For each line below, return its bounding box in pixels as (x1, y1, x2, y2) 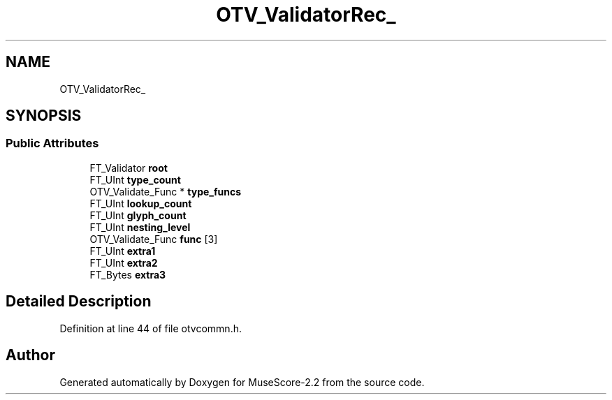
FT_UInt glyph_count (89, 209, 187, 221)
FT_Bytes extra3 (89, 268, 166, 281)
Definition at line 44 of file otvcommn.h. (59, 322, 242, 334)
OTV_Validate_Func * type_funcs (89, 185, 242, 198)
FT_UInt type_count (89, 173, 181, 186)
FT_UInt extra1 (89, 244, 156, 257)
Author (6, 346, 55, 364)
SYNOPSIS (6, 107, 82, 125)
